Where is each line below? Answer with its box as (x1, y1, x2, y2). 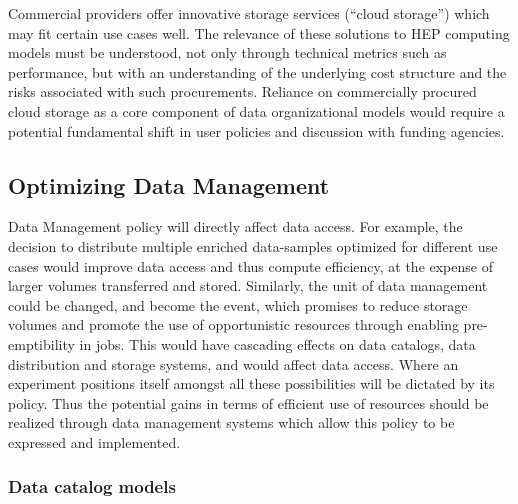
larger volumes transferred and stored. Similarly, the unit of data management (8, 275, 488, 296)
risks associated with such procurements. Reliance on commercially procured (8, 81, 477, 102)
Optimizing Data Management (8, 169, 330, 200)
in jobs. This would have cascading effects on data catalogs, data (79, 333, 476, 354)
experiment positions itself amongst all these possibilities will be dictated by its (8, 373, 495, 394)
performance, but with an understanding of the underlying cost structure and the (8, 61, 507, 82)
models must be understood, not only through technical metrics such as (8, 42, 447, 63)
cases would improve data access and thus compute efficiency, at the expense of (8, 255, 493, 276)
